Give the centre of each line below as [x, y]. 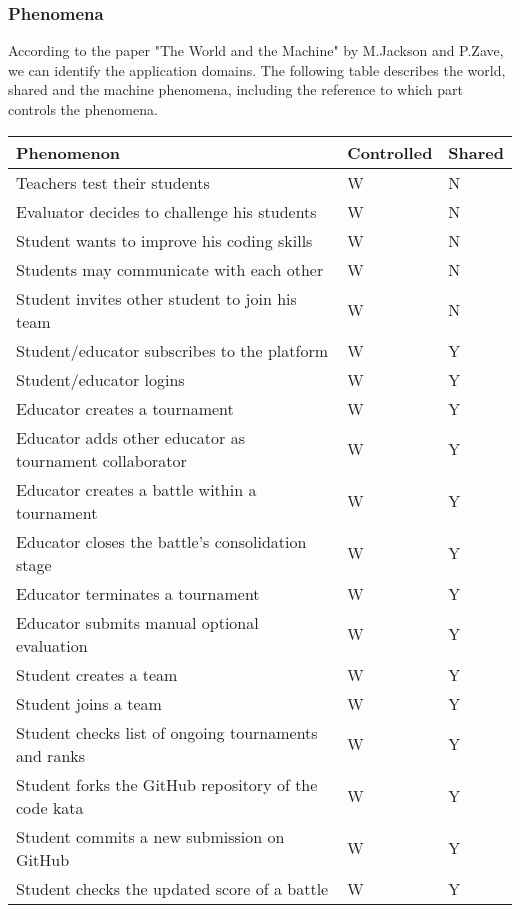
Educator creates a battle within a [136, 489]
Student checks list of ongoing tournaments [167, 732]
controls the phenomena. [83, 109]
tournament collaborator [101, 460]
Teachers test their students [113, 182]
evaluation [52, 645]
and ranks [51, 755]
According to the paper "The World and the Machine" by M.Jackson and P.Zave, [256, 50]
